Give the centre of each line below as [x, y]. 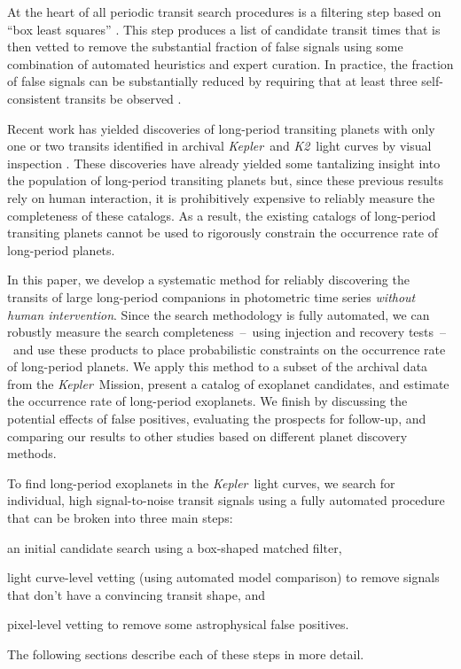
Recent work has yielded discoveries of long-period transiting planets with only [221, 128]
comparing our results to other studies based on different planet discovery [207, 436]
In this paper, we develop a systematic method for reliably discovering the [208, 280]
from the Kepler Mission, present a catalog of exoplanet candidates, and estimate [228, 383]
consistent [34, 98]
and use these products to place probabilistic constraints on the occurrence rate [229, 349]
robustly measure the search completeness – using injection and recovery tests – [227, 332]
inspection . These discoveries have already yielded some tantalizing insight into [224, 163]
